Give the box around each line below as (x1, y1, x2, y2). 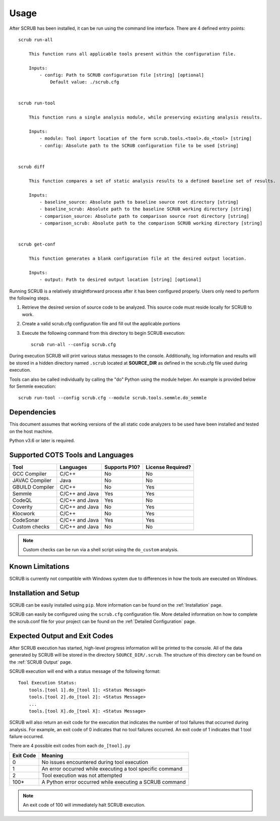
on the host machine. (9, 428, 53, 434)
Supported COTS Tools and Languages (9, 450, 134, 459)
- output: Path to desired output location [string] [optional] (39, 277, 201, 282)
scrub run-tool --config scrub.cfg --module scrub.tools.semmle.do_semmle (18, 395, 207, 401)
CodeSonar (12, 516, 40, 523)
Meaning (41, 752, 63, 759)
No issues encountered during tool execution (41, 758, 149, 766)
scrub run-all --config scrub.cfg (31, 341, 116, 347)
